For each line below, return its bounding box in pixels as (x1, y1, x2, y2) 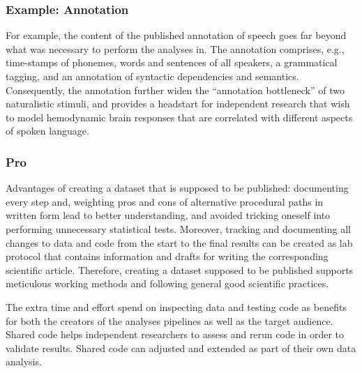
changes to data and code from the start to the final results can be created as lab (6, 235, 353, 250)
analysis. (6, 354, 42, 369)
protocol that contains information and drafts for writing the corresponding (6, 249, 329, 264)
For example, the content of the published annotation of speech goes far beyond (6, 28, 347, 43)
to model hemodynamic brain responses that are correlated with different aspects (6, 109, 353, 124)
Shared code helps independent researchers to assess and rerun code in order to (6, 327, 344, 342)
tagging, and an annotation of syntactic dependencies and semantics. (6, 69, 299, 83)
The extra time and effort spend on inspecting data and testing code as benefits (6, 299, 347, 314)
